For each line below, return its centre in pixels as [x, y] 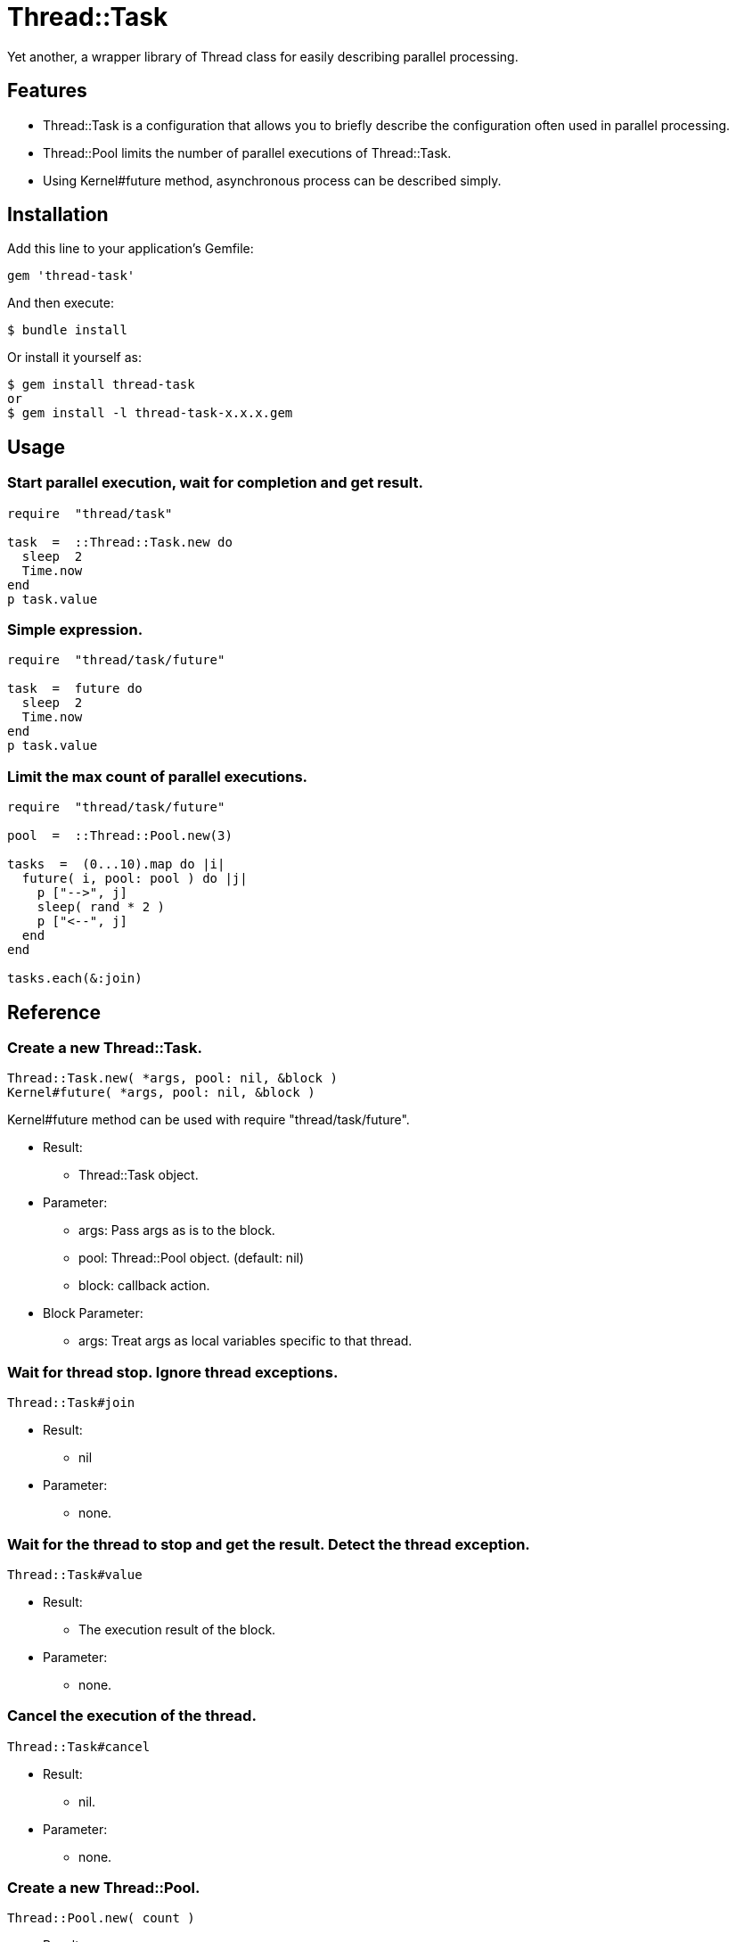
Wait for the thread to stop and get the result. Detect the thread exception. [269, 1544]
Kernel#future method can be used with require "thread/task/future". [209, 1120]
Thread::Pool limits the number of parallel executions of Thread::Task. [247, 152]
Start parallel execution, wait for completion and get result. [215, 483]
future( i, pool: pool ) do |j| [135, 879]
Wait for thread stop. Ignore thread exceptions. [173, 1372]
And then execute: [61, 303]
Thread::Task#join [71, 1403]
